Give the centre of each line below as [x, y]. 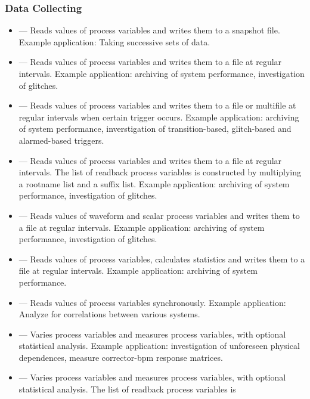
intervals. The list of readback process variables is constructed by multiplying [160, 172]
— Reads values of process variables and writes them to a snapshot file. [149, 30]
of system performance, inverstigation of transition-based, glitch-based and [155, 129]
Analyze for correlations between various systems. [109, 314]
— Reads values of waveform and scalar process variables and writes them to [159, 215]
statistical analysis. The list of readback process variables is [127, 389]
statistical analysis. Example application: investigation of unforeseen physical [159, 346]
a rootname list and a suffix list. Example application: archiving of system [154, 183]
